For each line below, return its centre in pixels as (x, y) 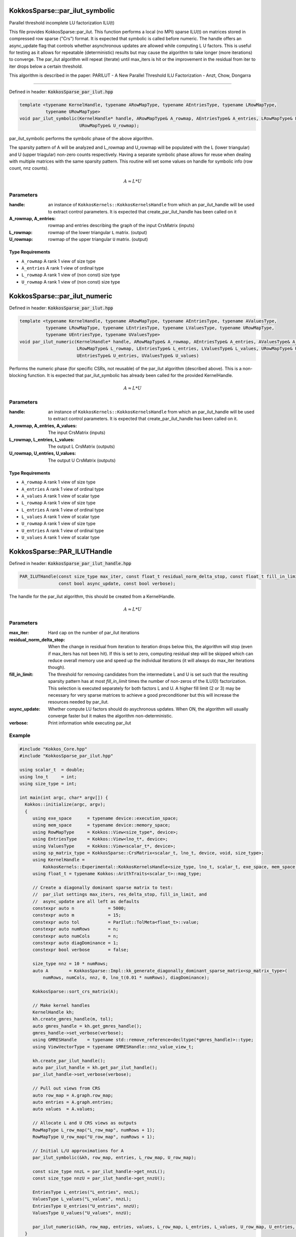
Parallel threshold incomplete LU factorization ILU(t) (62, 23)
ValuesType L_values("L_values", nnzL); (82, 1199)
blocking (18, 376)
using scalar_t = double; (52, 770)
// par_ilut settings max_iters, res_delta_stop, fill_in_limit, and (120, 895)
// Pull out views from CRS (66, 1088)
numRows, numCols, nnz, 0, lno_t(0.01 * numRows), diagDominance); (126, 977)
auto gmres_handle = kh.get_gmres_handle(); (87, 1026)
